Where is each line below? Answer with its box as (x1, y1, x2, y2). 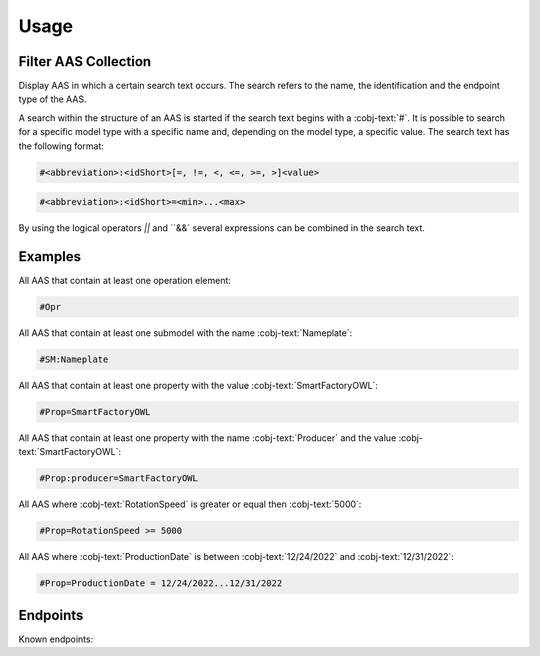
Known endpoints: (18, 633, 94, 645)
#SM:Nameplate (39, 354, 109, 365)
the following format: (18, 140, 105, 152)
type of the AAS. (18, 93, 87, 105)
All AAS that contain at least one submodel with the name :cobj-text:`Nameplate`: (18, 327, 353, 339)
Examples (18, 248, 82, 265)
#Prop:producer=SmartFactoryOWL (39, 473, 199, 484)
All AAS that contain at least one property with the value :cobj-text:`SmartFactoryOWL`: (18, 380, 379, 392)
